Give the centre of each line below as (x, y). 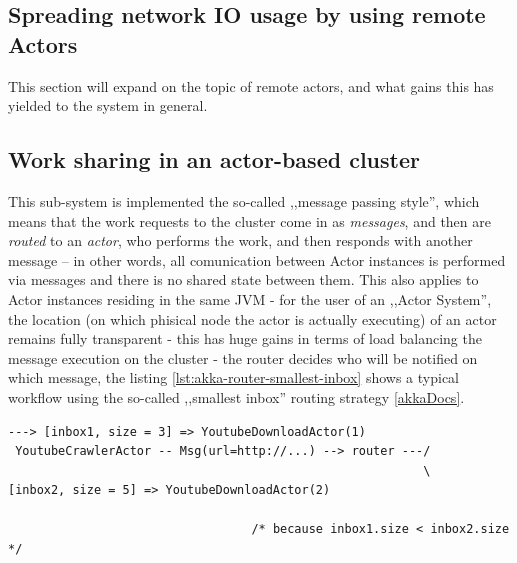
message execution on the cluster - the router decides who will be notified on (243, 357)
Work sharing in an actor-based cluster (214, 159)
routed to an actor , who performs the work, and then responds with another (240, 240)
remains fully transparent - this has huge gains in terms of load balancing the (245, 338)
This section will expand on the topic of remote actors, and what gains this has (251, 85)
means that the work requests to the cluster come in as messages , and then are (249, 220)
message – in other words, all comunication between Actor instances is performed (257, 259)
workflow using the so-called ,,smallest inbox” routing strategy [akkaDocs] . (236, 396)
